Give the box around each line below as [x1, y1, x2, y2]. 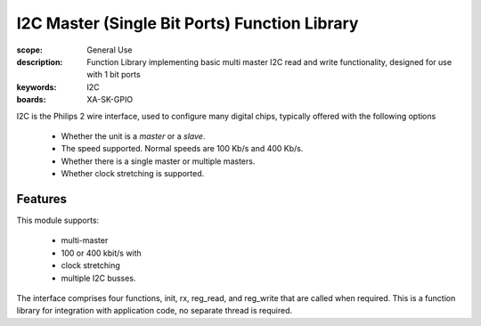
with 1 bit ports [86, 69, 142, 80]
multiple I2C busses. [61, 273, 136, 283]
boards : [16, 94, 46, 105]
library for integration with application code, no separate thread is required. [16, 306, 293, 316]
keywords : [16, 81, 57, 93]
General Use [86, 45, 133, 55]
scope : [16, 45, 44, 55]
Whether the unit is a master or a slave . [61, 130, 206, 142]
